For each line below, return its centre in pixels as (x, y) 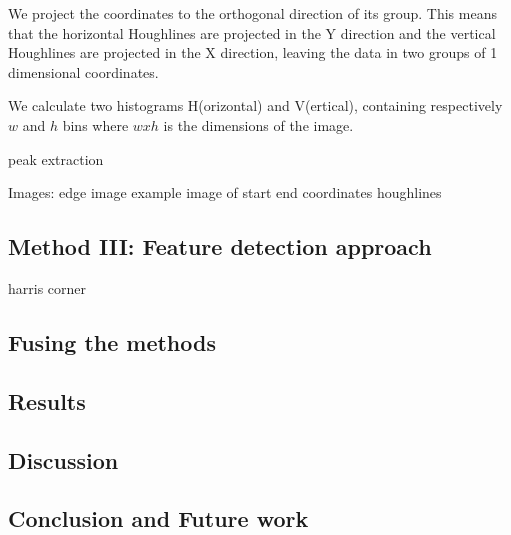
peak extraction (56, 158)
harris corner (47, 287)
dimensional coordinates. (83, 71)
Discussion (63, 459)
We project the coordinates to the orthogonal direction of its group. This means (252, 13)
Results (47, 400)
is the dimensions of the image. (258, 124)
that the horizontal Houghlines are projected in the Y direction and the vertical (252, 32)
